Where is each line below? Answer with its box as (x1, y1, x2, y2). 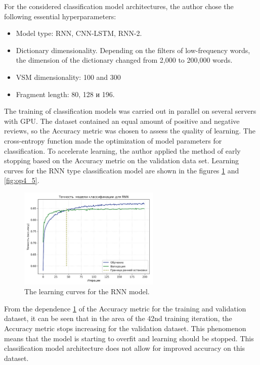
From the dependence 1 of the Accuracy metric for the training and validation (4, 303, 246, 313)
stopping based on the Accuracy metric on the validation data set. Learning (4, 155, 239, 166)
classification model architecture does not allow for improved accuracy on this (4, 343, 245, 353)
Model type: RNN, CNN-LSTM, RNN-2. (16, 28, 142, 38)
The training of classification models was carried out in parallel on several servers (4, 106, 256, 116)
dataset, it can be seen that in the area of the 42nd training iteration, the (4, 313, 232, 324)
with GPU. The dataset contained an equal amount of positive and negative (4, 115, 240, 126)
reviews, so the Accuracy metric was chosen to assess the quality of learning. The (4, 125, 255, 136)
